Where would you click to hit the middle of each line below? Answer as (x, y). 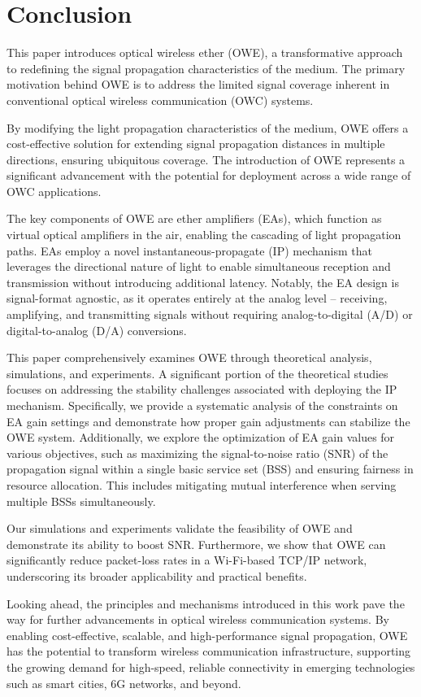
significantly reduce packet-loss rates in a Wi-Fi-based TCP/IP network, (187, 560)
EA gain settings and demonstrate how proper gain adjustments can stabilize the (208, 421)
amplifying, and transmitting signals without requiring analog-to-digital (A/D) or (210, 314)
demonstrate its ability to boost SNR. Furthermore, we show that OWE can (196, 544)
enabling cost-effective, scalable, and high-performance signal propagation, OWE (207, 635)
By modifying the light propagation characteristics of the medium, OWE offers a (208, 127)
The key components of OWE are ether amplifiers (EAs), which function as (194, 218)
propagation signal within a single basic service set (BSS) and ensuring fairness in (210, 469)
